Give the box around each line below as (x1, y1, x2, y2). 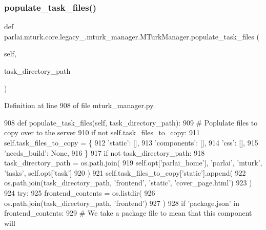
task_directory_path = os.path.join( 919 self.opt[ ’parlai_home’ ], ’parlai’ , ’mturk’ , (4, 157, 262, 168)
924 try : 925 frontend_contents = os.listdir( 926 (4, 187, 155, 198)
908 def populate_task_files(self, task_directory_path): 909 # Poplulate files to (4, 117, 258, 128)
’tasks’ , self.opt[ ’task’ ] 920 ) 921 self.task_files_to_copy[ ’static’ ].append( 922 (4, 167, 246, 178)
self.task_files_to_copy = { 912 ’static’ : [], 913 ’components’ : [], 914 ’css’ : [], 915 (4, 137, 258, 148)
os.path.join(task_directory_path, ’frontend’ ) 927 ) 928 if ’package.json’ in (4, 197, 240, 208)
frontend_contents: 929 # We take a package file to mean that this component (4, 207, 252, 218)
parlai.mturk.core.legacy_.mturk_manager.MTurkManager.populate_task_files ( (4, 31, 259, 41)
